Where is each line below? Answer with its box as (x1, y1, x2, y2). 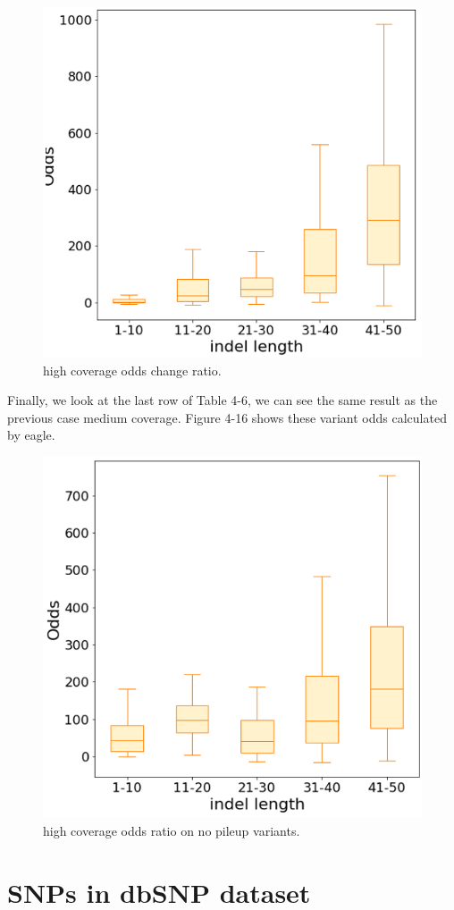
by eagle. (7, 426, 55, 444)
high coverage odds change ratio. (43, 360, 222, 379)
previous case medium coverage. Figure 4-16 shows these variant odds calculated (7, 408, 447, 426)
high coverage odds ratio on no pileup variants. (43, 821, 300, 839)
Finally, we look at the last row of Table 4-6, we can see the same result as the (7, 391, 438, 409)
